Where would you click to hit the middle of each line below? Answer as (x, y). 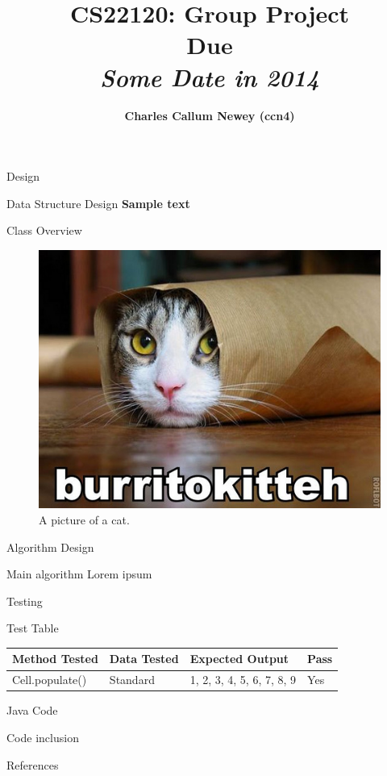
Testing (25, 601)
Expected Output (239, 659)
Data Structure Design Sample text (98, 203)
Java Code (32, 710)
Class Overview (44, 230)
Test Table (33, 628)
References (33, 764)
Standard (132, 680)
